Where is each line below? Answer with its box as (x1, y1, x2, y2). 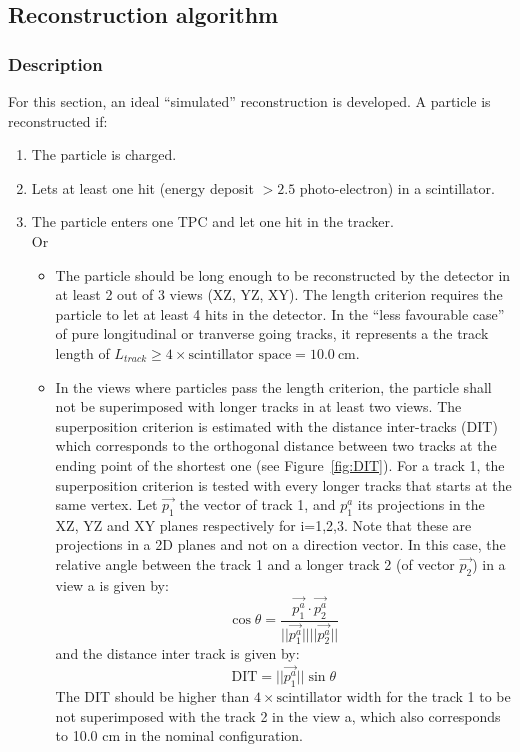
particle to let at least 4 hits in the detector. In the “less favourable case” (55, 303, 505, 324)
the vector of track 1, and (179, 494, 336, 515)
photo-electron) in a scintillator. (299, 177, 495, 198)
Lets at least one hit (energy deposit (31, 177, 254, 198)
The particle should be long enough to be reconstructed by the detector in (55, 264, 511, 285)
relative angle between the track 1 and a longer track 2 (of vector (55, 554, 455, 575)
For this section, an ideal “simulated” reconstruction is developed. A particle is (8, 91, 491, 111)
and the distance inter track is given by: (55, 643, 300, 664)
